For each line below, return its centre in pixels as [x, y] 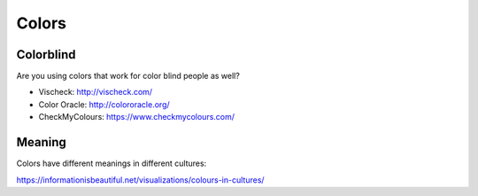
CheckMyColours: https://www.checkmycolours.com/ [136, 117]
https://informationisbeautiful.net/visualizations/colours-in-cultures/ [140, 180]
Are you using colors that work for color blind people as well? [128, 76]
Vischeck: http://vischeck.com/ [96, 92]
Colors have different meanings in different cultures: [112, 163]
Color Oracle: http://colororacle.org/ [104, 104]
